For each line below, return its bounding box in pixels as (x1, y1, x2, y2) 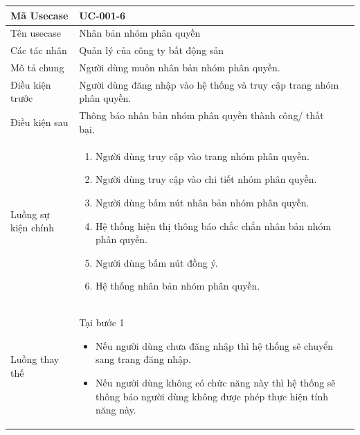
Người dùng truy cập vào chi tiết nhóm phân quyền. (95, 172, 317, 186)
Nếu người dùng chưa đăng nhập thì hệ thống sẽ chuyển (95, 338, 334, 353)
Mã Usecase (10, 8, 69, 22)
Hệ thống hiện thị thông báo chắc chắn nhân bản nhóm (95, 218, 332, 233)
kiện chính (10, 220, 55, 235)
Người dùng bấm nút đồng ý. (95, 255, 218, 269)
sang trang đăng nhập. (95, 352, 191, 366)
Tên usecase (10, 26, 61, 40)
